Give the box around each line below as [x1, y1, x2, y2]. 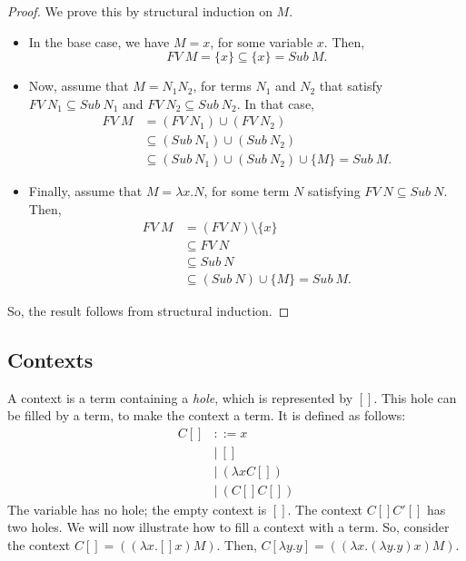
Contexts [7, 345, 94, 373]
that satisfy [319, 76, 383, 95]
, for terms [193, 76, 252, 95]
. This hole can [373, 388, 457, 407]
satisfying [307, 182, 361, 201]
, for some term [203, 182, 290, 201]
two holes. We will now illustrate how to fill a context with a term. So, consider [7, 517, 450, 536]
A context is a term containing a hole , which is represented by [7, 388, 353, 407]
